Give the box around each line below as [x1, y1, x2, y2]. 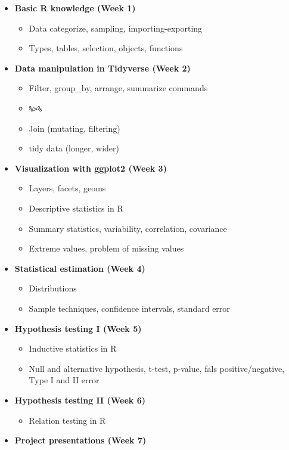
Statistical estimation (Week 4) [14, 262, 145, 274]
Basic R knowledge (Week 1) [14, 2, 136, 14]
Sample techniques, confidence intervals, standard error [29, 302, 230, 314]
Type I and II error [29, 374, 100, 386]
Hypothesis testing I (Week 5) [14, 322, 142, 334]
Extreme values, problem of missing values [29, 242, 184, 255]
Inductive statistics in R [29, 342, 117, 355]
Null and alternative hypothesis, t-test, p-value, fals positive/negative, [29, 362, 285, 374]
